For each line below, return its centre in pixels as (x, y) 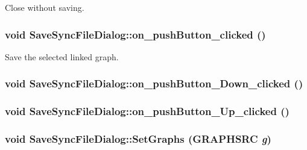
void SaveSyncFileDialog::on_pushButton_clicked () (135, 34)
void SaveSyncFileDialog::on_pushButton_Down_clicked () (154, 83)
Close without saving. (45, 7)
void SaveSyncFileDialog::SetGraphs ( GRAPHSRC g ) (138, 139)
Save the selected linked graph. (62, 56)
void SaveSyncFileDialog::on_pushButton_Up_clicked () (147, 111)
